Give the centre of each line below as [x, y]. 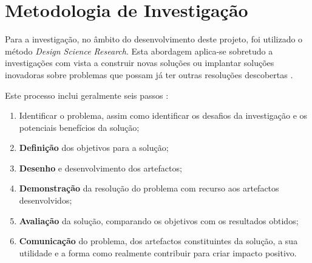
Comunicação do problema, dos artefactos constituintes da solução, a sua [158, 241]
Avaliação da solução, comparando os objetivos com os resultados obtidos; [159, 220]
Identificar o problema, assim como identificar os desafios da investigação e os [163, 115]
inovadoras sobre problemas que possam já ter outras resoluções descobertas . [149, 74]
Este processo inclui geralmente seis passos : [87, 95]
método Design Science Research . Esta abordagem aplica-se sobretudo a [139, 51]
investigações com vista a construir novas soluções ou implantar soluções [140, 63]
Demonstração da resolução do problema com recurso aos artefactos [149, 188]
